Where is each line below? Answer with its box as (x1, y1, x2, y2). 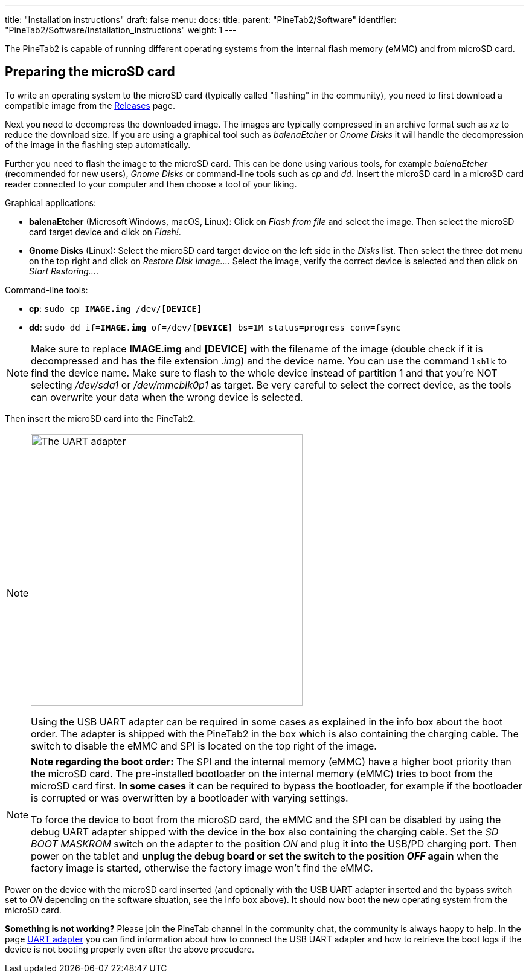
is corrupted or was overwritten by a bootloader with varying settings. (31, 791, 348, 804)
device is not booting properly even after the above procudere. (5, 944, 255, 954)
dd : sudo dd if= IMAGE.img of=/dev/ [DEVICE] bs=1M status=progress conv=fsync (29, 322, 401, 332)
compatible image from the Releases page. (5, 100, 175, 111)
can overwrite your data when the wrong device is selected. (31, 390, 303, 403)
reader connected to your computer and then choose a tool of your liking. (5, 178, 297, 189)
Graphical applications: (5, 197, 96, 208)
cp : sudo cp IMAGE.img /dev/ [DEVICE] (29, 303, 202, 314)
